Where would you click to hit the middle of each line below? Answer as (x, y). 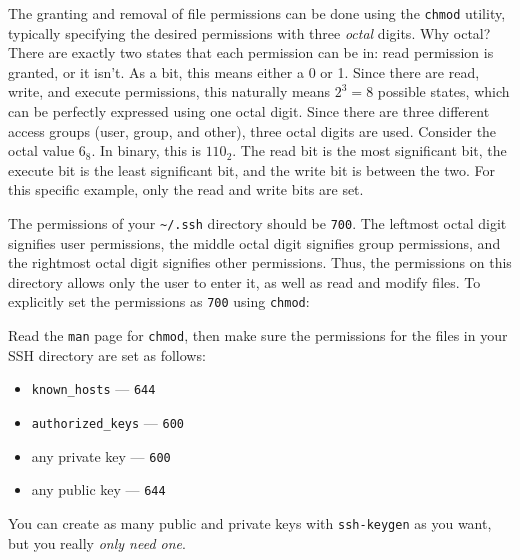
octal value (41, 150)
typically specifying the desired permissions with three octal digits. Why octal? (249, 32)
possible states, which (443, 91)
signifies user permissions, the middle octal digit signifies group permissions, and (254, 242)
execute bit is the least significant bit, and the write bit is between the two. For (252, 169)
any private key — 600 (101, 455)
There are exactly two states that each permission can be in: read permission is (251, 52)
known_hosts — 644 (93, 388)
